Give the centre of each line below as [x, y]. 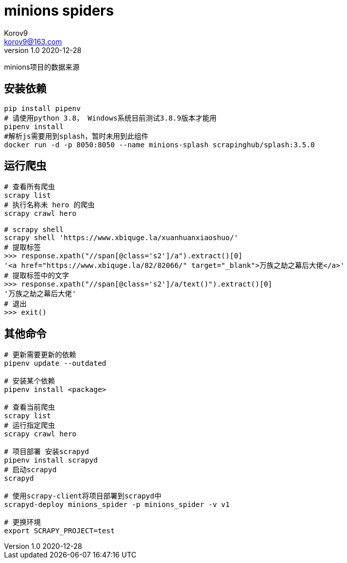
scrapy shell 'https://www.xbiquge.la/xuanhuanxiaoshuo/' [121, 238]
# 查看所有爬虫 [30, 187]
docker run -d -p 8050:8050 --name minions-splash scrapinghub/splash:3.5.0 [160, 145]
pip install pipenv [42, 108]
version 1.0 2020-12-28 [43, 50]
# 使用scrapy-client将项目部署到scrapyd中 [83, 496]
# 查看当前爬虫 [30, 407]
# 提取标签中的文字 [37, 276]
